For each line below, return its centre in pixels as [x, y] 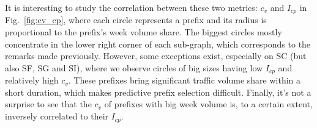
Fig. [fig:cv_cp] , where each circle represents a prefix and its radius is [136, 20]
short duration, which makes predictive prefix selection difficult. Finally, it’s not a [158, 92]
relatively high [32, 80]
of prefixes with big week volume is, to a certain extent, [208, 104]
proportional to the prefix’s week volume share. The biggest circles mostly [144, 32]
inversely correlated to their [57, 116]
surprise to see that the [48, 104]
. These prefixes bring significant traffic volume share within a [185, 80]
